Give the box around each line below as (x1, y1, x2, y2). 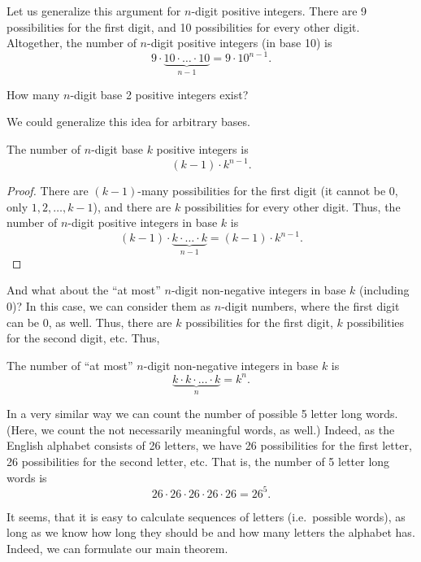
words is (7, 468, 47, 486)
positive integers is (156, 140, 249, 157)
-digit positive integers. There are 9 (191, 2, 367, 19)
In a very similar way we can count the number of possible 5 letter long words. (7, 405, 398, 422)
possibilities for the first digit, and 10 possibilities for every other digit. (7, 18, 360, 35)
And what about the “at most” (7, 281, 161, 298)
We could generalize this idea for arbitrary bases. (7, 113, 250, 130)
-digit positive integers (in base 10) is (147, 34, 332, 51)
